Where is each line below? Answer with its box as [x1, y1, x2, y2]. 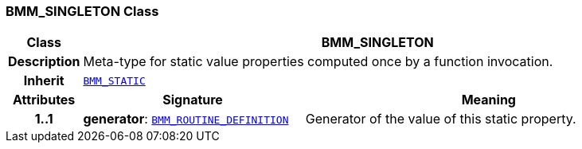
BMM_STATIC [83, 74, 146, 87]
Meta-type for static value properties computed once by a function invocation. [83, 53, 553, 70]
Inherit [23, 73, 64, 89]
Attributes [13, 92, 76, 108]
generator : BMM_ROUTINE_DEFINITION [83, 111, 289, 127]
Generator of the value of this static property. [305, 111, 576, 127]
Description [8, 53, 80, 70]
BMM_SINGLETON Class [6, 3, 159, 19]
